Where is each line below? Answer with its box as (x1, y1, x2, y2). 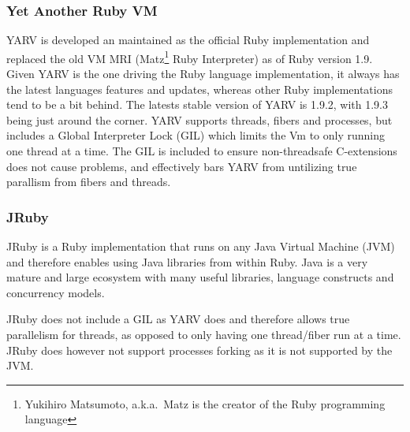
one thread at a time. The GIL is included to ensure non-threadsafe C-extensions (6, 143, 397, 159)
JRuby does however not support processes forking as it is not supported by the (6, 341, 393, 358)
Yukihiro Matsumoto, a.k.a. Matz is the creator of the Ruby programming (24, 395, 386, 412)
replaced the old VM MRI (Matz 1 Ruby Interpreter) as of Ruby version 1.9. (6, 47, 373, 66)
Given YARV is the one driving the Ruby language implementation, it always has (6, 65, 400, 82)
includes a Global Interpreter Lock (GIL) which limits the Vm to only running (6, 127, 386, 143)
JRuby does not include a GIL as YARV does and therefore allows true (6, 311, 350, 327)
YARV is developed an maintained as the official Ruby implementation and (6, 32, 370, 48)
